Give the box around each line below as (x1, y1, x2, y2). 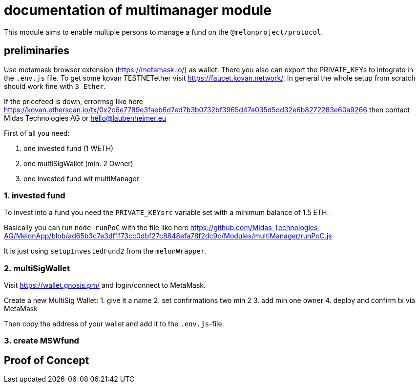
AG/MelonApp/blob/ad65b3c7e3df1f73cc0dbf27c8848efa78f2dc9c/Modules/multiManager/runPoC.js (4, 232, 332, 240)
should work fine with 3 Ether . (4, 82, 106, 90)
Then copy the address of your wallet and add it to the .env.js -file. (4, 320, 224, 328)
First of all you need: (4, 129, 70, 137)
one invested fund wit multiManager (23, 174, 139, 183)
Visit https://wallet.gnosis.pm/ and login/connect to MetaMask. (4, 281, 206, 290)
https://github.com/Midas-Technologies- (190, 223, 321, 232)
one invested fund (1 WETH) (23, 144, 114, 152)
